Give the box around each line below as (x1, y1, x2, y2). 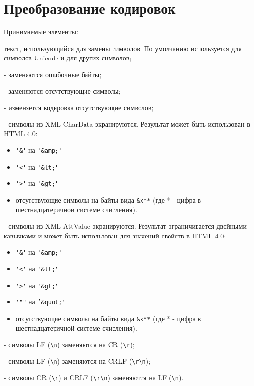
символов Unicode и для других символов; (4, 53, 132, 63)
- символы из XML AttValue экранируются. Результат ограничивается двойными (4, 221, 247, 231)
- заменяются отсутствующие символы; (4, 86, 121, 96)
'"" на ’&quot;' (15, 297, 66, 307)
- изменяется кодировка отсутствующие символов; (4, 102, 154, 113)
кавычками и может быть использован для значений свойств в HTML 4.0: (4, 230, 226, 240)
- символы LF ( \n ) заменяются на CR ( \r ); (4, 339, 135, 350)
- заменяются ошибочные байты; (4, 69, 102, 79)
